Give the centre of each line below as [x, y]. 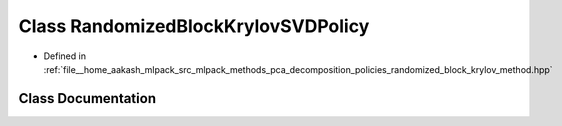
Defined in [65, 56]
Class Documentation [87, 98]
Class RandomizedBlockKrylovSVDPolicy [194, 26]
